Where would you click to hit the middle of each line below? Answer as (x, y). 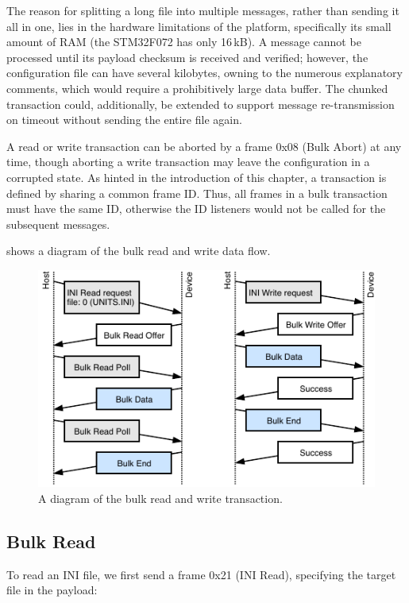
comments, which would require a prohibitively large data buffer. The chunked (197, 88)
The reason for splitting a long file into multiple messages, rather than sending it (203, 10)
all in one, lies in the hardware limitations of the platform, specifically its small (199, 26)
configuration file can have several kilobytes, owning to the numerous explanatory (204, 73)
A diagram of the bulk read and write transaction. (160, 498)
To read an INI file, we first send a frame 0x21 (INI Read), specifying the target (201, 574)
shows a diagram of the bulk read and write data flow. (139, 251)
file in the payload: (52, 590)
